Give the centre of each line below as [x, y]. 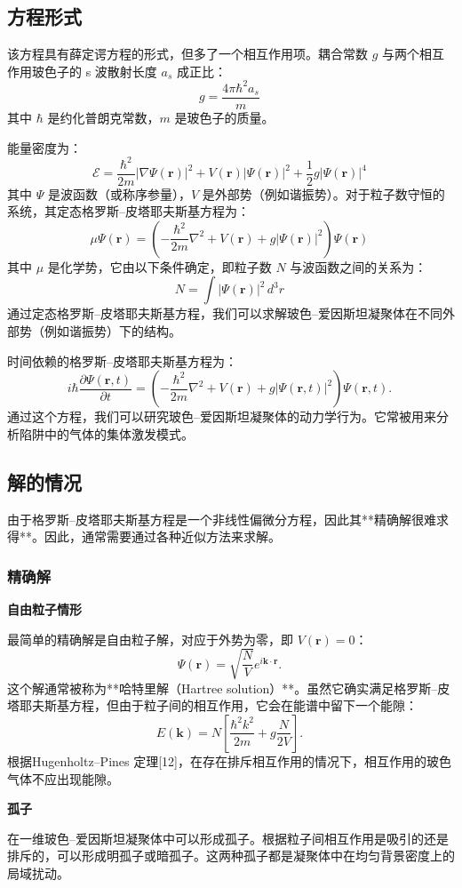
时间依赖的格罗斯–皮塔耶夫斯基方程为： [122, 360]
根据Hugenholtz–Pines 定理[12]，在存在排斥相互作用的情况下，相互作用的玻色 [230, 760]
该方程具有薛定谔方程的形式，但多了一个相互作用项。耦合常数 [187, 54]
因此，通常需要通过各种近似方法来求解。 [162, 536]
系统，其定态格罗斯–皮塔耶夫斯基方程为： [128, 211]
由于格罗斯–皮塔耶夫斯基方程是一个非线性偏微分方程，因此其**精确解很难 [222, 519]
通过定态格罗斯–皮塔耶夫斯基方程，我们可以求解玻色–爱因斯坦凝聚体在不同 [225, 313]
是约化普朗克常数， [104, 117]
